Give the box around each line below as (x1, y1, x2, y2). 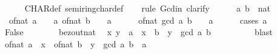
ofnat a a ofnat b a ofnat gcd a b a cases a (8, 13, 267, 26)
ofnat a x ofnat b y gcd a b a (4, 37, 147, 50)
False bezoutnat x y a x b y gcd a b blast (4, 25, 273, 38)
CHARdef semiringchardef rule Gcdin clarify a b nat (24, 2, 271, 14)
